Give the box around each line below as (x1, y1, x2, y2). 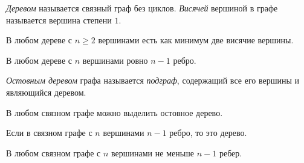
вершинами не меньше (111, 146, 195, 159)
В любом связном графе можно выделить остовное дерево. (6, 106, 223, 118)
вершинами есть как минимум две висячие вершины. (98, 34, 294, 46)
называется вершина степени (6, 13, 112, 26)
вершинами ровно (82, 54, 148, 66)
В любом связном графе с (6, 146, 101, 159)
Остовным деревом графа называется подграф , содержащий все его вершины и (6, 74, 299, 87)
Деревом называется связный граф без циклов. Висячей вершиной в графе (6, 2, 278, 14)
